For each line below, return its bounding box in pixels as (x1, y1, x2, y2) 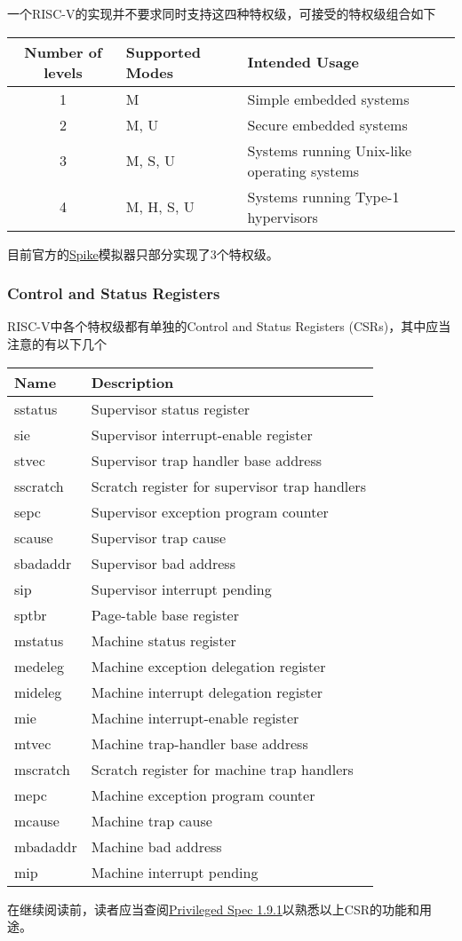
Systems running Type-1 (247, 186, 400, 207)
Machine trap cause (91, 810, 212, 831)
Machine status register (91, 629, 236, 651)
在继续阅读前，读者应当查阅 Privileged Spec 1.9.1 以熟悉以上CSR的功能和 (7, 899, 420, 918)
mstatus (14, 629, 64, 651)
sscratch (14, 475, 64, 496)
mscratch (14, 758, 70, 779)
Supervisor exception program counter (91, 501, 329, 522)
